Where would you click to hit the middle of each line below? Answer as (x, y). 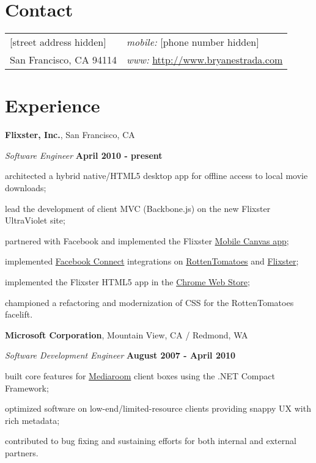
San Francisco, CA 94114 (64, 60)
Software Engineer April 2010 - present (84, 155)
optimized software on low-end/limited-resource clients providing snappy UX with (158, 408)
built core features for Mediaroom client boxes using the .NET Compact (140, 375)
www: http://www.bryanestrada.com (205, 60)
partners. (22, 452)
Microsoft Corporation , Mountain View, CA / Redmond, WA (127, 334)
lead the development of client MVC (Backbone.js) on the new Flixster (138, 208)
